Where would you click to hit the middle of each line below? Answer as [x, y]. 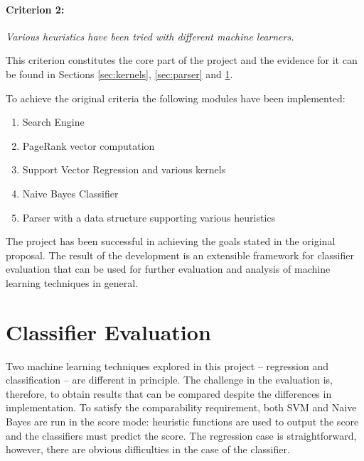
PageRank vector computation [89, 145]
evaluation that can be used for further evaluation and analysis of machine [168, 269]
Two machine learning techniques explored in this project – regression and [167, 365]
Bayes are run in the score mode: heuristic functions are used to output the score [182, 422]
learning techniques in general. [72, 282]
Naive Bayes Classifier [70, 193]
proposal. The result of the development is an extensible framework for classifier [180, 255]
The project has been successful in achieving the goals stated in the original [171, 241]
